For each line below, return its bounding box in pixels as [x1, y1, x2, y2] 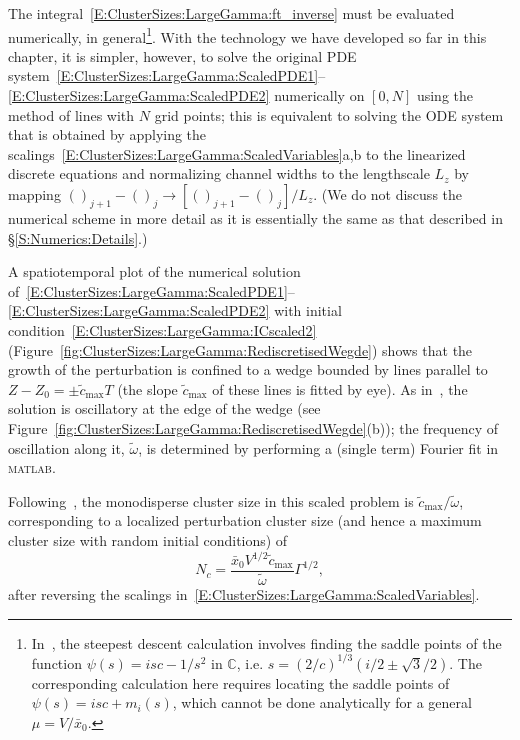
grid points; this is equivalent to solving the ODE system [154, 104, 504, 125]
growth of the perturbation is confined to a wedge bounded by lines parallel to [8, 359, 488, 380]
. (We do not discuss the [313, 184, 463, 204]
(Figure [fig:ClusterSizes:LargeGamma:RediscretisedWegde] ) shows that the [8, 339, 473, 360]
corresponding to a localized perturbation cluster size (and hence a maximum [8, 510, 482, 531]
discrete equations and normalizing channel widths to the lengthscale [8, 163, 430, 184]
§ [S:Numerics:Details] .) [8, 227, 148, 248]
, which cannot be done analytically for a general [172, 692, 472, 713]
